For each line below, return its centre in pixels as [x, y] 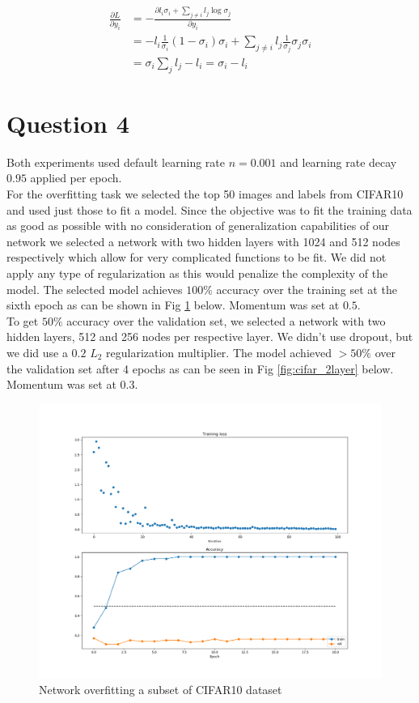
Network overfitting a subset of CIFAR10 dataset [161, 690]
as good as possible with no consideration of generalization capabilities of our [198, 226]
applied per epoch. [76, 178]
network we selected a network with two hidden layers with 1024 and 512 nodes [203, 241]
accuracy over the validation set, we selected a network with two [226, 320]
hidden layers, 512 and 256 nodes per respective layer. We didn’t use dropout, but [210, 337]
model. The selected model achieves [95, 289]
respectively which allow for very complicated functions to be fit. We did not [197, 257]
